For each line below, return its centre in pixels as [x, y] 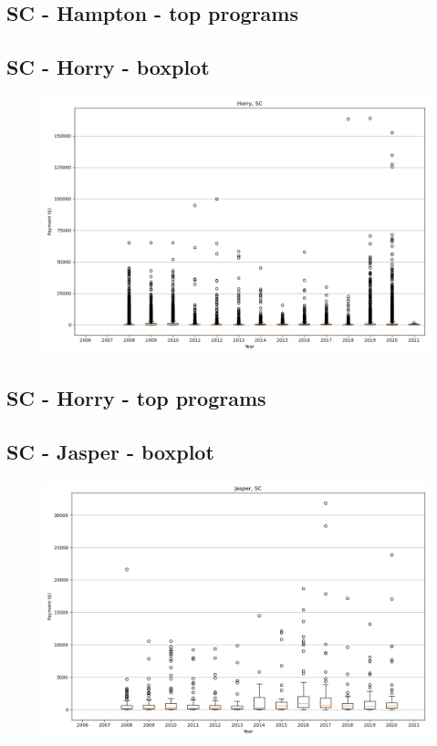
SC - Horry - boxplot [108, 67]
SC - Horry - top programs [136, 398]
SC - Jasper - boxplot [110, 452]
